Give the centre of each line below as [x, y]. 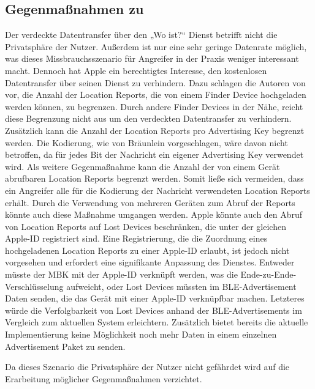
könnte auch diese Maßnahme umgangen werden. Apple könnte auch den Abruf [154, 214]
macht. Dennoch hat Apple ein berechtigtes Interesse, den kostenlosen [136, 70]
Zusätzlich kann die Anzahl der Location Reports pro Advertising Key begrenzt [155, 130]
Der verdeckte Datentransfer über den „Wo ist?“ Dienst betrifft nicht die [141, 35]
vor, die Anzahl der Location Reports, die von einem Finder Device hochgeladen [156, 94]
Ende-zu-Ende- [268, 274]
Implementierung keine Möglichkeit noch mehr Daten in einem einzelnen [141, 334]
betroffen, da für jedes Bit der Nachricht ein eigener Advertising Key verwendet [154, 154]
